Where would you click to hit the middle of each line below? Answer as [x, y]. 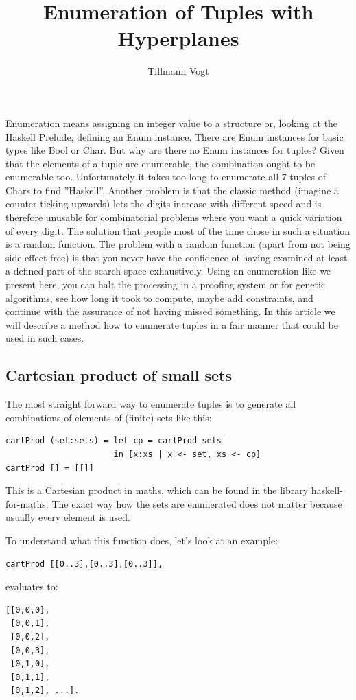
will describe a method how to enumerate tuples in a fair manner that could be [172, 324]
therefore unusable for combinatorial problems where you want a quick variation [174, 217]
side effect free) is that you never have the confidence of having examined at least [177, 257]
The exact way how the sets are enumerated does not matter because [197, 503]
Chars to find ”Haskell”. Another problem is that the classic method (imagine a [172, 190]
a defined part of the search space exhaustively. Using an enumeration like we [168, 271]
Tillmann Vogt [178, 71]
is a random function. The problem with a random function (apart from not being [178, 244]
